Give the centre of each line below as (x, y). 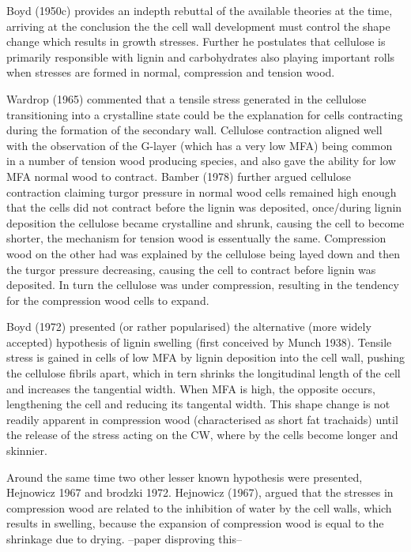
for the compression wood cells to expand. (108, 300)
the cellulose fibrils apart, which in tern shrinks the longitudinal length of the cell (204, 373)
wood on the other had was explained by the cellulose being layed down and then (203, 253)
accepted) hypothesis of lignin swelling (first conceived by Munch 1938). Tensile (199, 342)
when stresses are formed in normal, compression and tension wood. (171, 72)
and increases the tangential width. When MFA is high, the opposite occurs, (191, 388)
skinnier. (27, 451)
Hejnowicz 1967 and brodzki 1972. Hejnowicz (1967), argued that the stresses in (200, 492)
